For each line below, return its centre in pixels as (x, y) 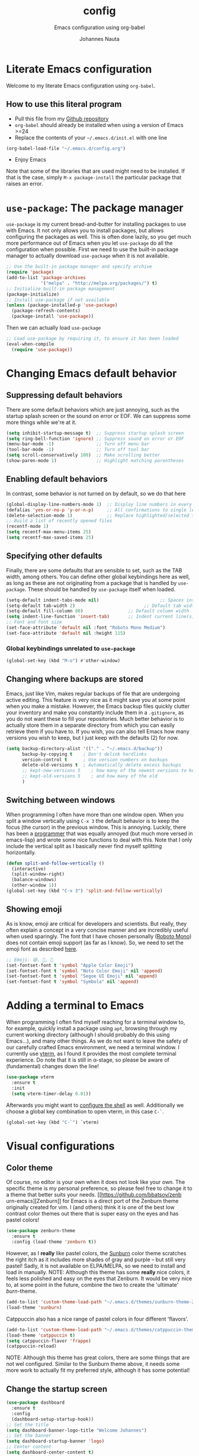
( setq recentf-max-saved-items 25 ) (50, 537)
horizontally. (21, 852)
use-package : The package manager (95, 208)
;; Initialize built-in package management (61, 289)
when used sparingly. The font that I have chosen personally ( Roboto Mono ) (99, 936)
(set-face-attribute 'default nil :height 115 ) (66, 633)
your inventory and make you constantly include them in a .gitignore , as (95, 712)
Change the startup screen (57, 1389)
